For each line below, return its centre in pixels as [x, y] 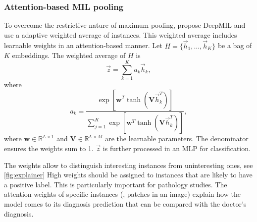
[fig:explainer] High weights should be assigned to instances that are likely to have [128, 175]
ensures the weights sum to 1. [49, 148]
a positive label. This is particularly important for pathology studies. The [116, 184]
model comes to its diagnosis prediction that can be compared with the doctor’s [125, 203]
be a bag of [235, 45]
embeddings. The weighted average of [69, 55]
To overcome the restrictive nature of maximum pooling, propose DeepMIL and [125, 25]
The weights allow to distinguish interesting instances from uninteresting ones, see [128, 165]
